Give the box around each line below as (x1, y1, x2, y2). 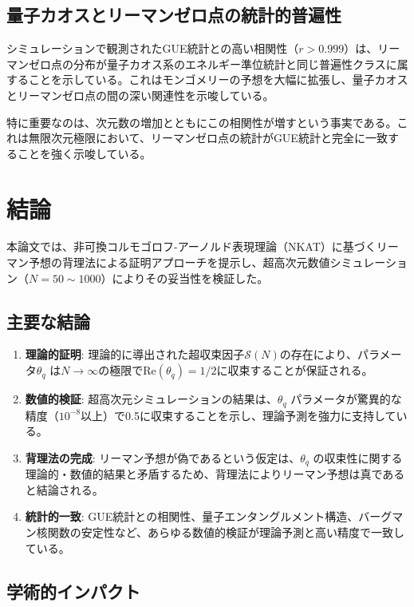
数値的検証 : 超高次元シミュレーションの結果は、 (25, 391, 278, 407)
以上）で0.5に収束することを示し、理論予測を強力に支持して (81, 407, 396, 423)
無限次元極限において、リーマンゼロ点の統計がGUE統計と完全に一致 (28, 129, 388, 146)
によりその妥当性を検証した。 (112, 269, 269, 286)
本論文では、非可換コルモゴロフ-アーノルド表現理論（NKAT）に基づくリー (6, 238, 399, 255)
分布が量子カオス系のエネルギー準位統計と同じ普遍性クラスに (73, 55, 397, 72)
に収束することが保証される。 (216, 362, 373, 379)
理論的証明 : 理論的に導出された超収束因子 (25, 346, 245, 363)
